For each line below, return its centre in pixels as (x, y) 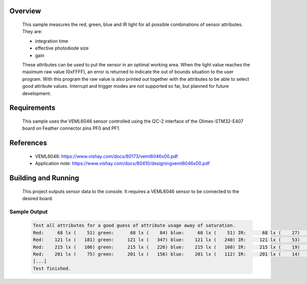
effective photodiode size (62, 48)
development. (37, 93)
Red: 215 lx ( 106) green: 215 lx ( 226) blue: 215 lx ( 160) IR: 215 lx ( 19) (167, 247)
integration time (52, 41)
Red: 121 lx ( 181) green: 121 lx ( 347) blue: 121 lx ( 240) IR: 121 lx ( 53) (167, 240)
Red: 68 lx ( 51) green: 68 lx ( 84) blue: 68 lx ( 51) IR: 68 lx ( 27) (167, 233)
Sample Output (29, 211)
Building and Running (44, 178)
